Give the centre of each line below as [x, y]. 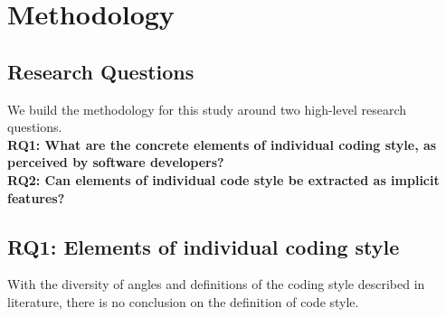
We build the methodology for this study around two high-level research [207, 109]
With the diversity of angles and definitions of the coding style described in [216, 284]
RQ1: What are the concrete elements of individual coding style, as [222, 144]
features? [36, 197]
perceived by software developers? [116, 162]
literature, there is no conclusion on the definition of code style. [183, 301]
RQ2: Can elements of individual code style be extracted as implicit [223, 179]
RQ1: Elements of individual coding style [204, 246]
